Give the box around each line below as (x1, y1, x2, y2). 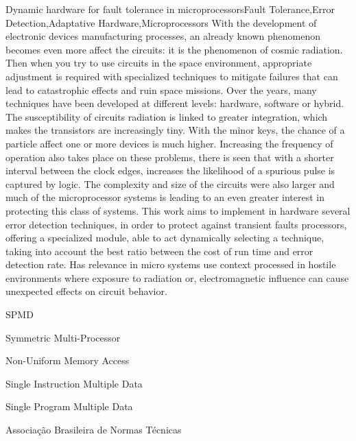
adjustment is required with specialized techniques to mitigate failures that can (5, 69, 338, 83)
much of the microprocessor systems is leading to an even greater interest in (5, 190, 325, 204)
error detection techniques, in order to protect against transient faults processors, (5, 217, 347, 231)
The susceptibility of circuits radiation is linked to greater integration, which (5, 109, 328, 123)
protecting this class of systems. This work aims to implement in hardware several (5, 203, 351, 217)
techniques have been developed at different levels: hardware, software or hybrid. (5, 96, 344, 110)
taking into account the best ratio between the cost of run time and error (5, 243, 313, 258)
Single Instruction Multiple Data (5, 376, 143, 390)
